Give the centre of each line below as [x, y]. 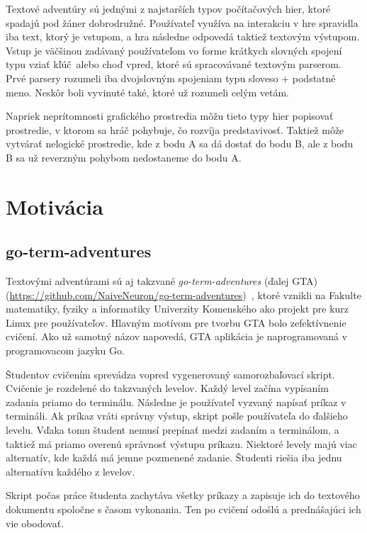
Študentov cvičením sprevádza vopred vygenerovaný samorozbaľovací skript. [170, 374]
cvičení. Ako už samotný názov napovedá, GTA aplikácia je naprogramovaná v [177, 336]
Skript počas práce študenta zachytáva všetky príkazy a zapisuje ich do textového [183, 495]
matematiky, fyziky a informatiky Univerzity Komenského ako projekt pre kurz [177, 309]
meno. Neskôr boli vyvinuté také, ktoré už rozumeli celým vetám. [147, 92]
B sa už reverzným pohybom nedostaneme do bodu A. [124, 157]
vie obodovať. [35, 523]
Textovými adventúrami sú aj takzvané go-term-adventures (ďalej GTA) [162, 281]
